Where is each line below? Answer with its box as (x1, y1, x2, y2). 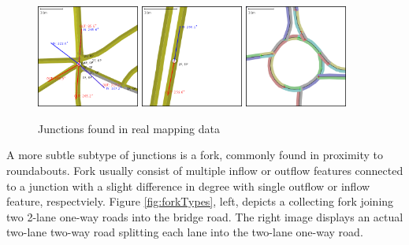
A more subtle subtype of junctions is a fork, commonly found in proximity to (6, 147, 384, 163)
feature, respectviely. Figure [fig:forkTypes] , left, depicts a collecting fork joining (6, 193, 394, 210)
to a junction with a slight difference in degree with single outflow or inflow (6, 177, 370, 194)
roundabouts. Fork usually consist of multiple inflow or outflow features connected (6, 161, 403, 178)
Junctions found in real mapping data (38, 120, 220, 136)
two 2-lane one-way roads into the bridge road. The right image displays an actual (6, 208, 403, 225)
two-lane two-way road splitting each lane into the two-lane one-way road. (6, 224, 363, 240)
